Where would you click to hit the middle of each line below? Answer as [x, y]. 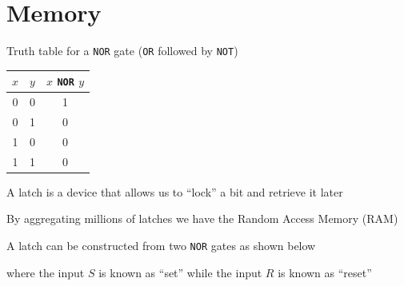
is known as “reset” [325, 272]
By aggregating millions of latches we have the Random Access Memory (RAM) [202, 218]
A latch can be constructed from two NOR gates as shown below [161, 245]
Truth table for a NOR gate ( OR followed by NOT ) [122, 51]
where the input [46, 272]
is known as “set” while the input [180, 272]
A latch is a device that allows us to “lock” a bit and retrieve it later [175, 191]
